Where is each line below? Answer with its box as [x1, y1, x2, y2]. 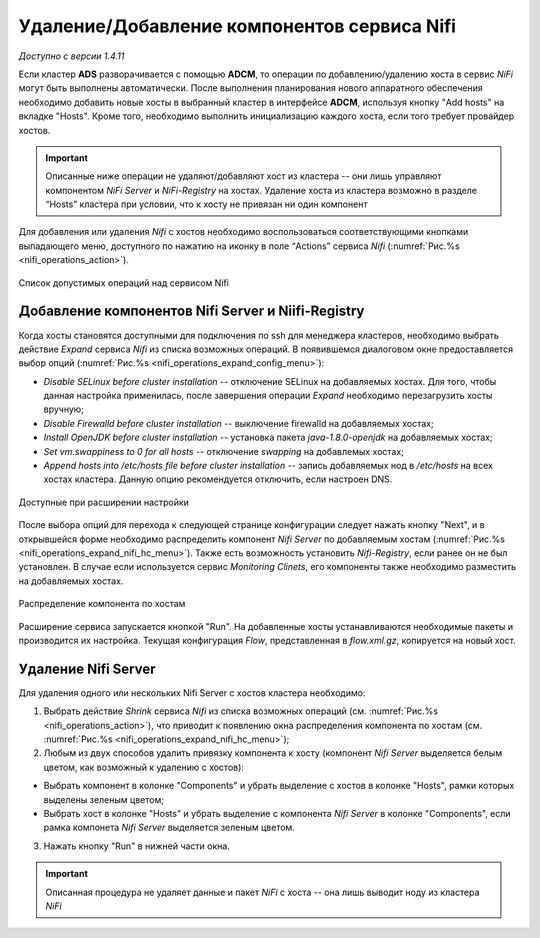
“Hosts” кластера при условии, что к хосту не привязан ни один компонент [45, 198, 368, 210]
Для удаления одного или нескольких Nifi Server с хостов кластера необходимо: [18, 686, 366, 699]
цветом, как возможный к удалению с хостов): [43, 761, 245, 773]
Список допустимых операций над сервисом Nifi [18, 276, 230, 289]
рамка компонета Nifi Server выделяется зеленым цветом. [43, 821, 295, 834]
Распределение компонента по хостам [18, 598, 186, 610]
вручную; [43, 403, 85, 415]
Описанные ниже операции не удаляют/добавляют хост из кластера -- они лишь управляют [45, 170, 442, 182]
